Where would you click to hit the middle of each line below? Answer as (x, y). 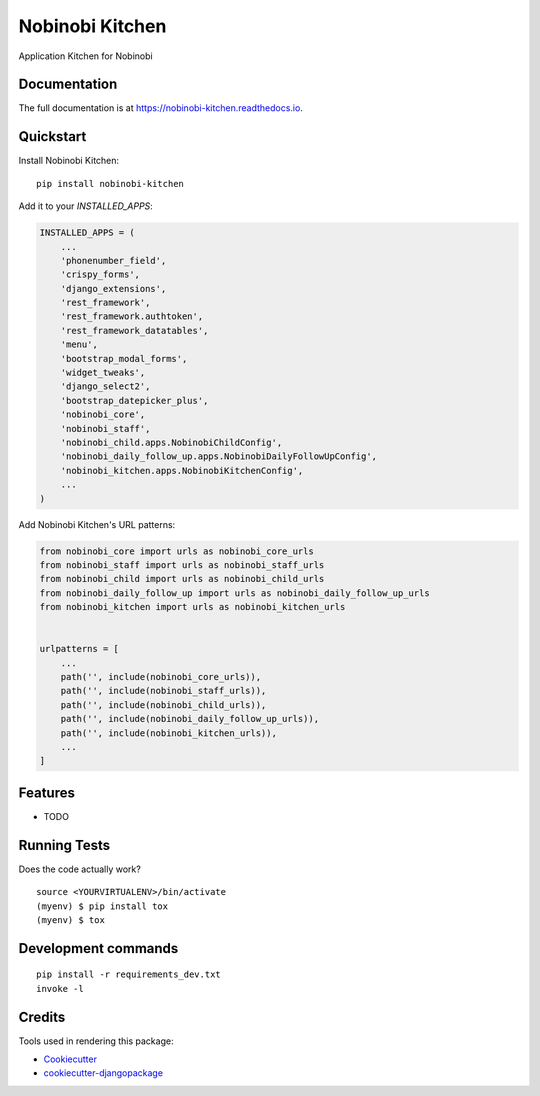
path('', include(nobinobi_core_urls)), (161, 677)
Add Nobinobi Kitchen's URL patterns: (97, 524)
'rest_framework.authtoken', (132, 316)
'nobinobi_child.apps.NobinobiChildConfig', (171, 442)
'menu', (79, 344)
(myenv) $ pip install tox (102, 906)
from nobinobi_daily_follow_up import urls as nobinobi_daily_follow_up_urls (234, 593)
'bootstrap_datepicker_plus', (134, 400)
